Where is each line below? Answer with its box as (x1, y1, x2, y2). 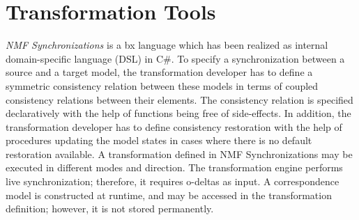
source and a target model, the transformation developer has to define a (6, 65, 313, 79)
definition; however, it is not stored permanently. (6, 201, 214, 216)
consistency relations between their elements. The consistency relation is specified (6, 92, 353, 107)
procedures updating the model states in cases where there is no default (6, 133, 312, 148)
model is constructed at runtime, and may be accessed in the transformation (6, 187, 332, 202)
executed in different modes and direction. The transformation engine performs (6, 160, 343, 175)
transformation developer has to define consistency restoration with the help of (6, 119, 342, 134)
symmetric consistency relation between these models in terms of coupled (6, 78, 319, 93)
